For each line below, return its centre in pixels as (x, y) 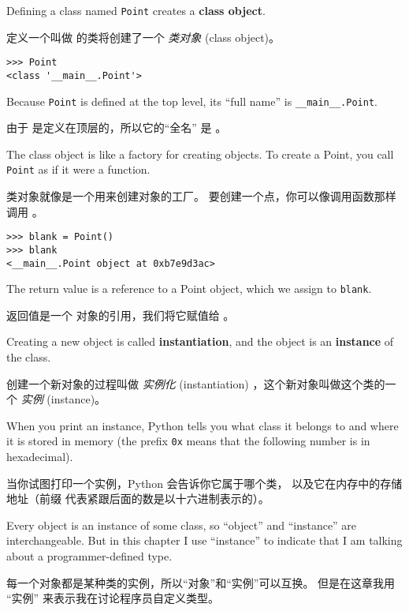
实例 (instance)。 (63, 399)
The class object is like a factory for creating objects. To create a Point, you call (200, 154)
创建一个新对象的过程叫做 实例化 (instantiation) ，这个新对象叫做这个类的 (196, 383)
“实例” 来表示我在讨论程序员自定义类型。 (113, 598)
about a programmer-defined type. (89, 556)
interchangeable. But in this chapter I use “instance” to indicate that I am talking (204, 540)
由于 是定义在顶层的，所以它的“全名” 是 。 (117, 127)
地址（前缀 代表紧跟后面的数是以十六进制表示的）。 (138, 499)
